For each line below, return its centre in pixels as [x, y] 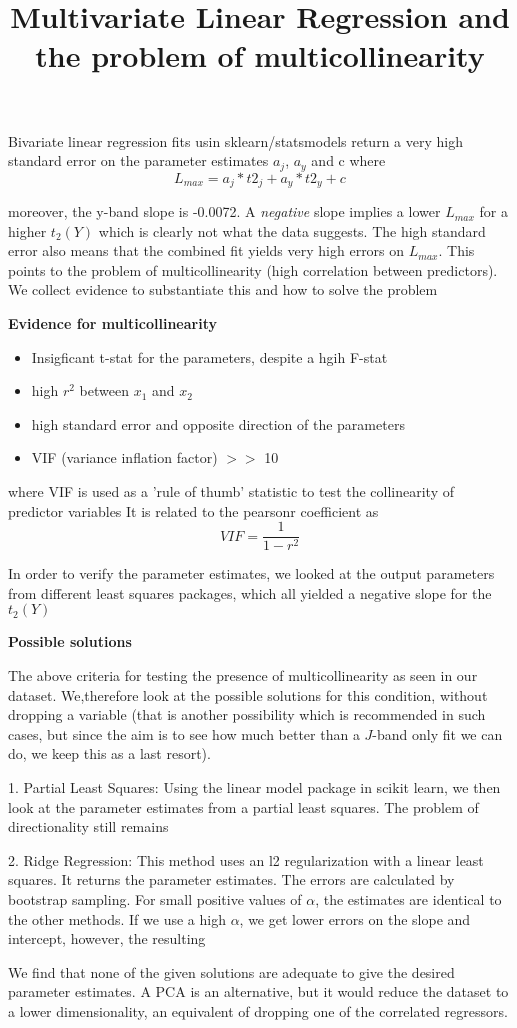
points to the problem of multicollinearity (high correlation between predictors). [253, 269]
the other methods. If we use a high [117, 918]
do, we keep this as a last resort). [109, 753]
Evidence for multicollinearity [112, 323]
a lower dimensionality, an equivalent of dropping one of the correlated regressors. [258, 1010]
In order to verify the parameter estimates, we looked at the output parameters [251, 573]
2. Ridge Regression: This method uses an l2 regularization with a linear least [246, 859]
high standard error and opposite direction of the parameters [218, 423]
